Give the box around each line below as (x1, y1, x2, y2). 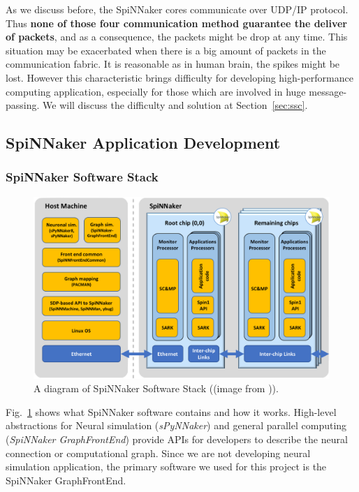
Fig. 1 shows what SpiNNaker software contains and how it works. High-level (6, 404, 337, 419)
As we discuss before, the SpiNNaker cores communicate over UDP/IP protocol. (6, 2, 349, 16)
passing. (6, 98, 40, 112)
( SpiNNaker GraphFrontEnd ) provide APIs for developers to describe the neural (6, 431, 348, 446)
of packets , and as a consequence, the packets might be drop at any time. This (6, 29, 348, 44)
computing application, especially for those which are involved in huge (6, 84, 306, 98)
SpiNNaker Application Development (6, 132, 281, 154)
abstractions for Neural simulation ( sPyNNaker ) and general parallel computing (6, 418, 347, 433)
